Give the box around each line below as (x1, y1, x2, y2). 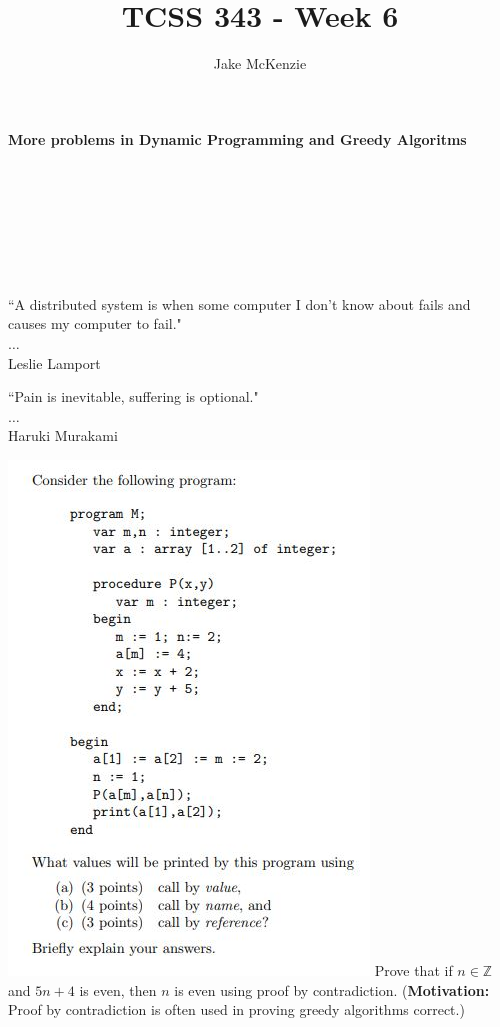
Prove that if (374, 960, 453, 981)
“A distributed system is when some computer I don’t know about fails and (8, 293, 471, 314)
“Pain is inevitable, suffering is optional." (8, 386, 259, 407)
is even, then (79, 979, 157, 1000)
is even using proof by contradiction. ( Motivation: (174, 979, 490, 1000)
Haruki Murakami (8, 425, 118, 446)
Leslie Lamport (8, 352, 101, 373)
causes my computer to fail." (8, 313, 182, 334)
